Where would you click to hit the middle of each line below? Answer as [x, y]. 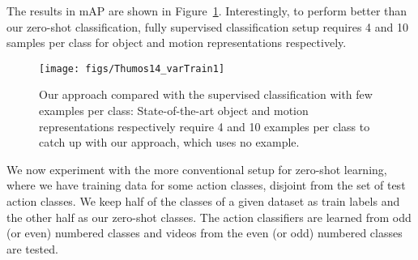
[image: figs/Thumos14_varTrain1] [132, 68]
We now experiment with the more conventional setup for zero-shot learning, [197, 169]
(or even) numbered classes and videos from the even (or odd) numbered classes [205, 233]
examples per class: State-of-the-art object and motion [174, 111]
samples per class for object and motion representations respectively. [177, 43]
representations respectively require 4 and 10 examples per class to [205, 126]
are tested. [32, 248]
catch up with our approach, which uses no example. [169, 142]
